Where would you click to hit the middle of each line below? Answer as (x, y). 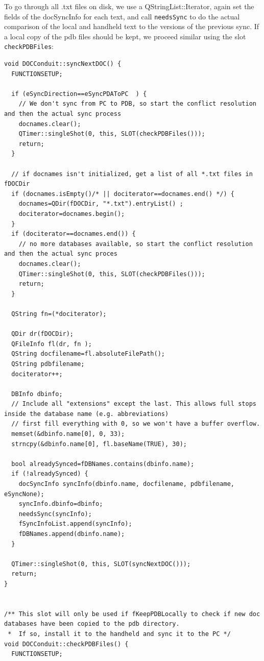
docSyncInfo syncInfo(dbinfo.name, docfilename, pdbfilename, (127, 484)
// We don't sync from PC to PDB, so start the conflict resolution (137, 104)
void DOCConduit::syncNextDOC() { (63, 64)
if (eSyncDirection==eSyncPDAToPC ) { (79, 94)
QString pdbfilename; (48, 364)
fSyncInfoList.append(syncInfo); (75, 524)
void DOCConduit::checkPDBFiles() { (66, 644)
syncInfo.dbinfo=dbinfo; (61, 504)
